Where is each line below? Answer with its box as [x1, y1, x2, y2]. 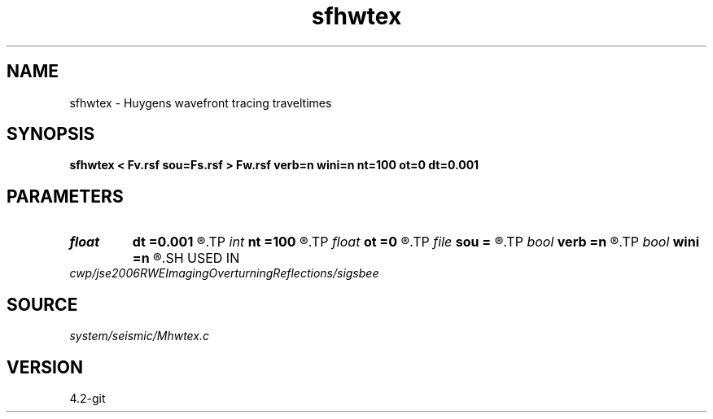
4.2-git [69, 391, 106, 405]
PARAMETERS [7, 185, 124, 207]
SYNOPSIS [7, 124, 95, 145]
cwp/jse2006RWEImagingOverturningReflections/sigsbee [69, 266, 379, 281]
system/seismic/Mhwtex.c [69, 329, 210, 343]
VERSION [7, 356, 84, 378]
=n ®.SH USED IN [132, 250, 240, 267]
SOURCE [7, 294, 78, 315]
